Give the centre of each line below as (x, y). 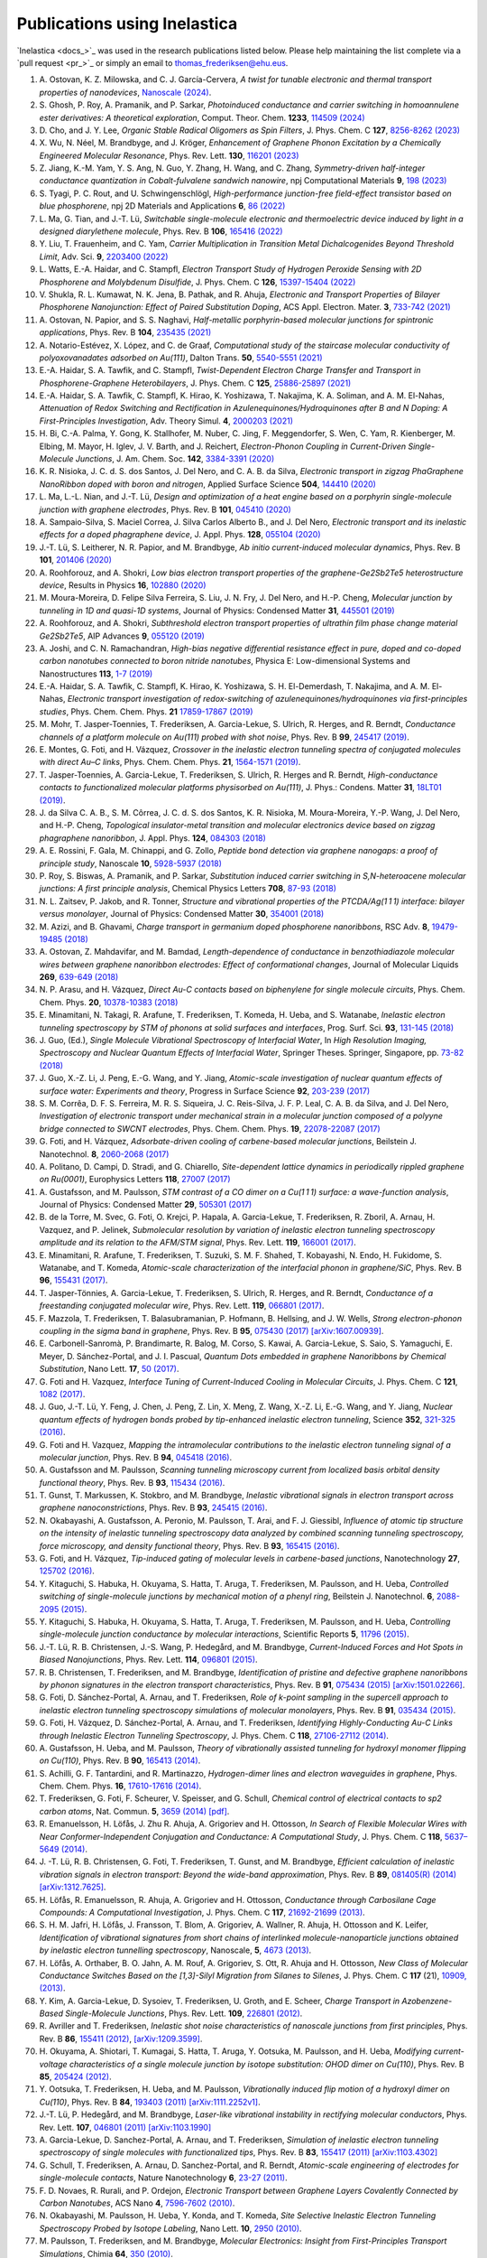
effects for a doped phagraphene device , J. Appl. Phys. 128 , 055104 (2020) (180, 535)
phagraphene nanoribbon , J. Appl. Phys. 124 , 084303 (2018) (152, 838)
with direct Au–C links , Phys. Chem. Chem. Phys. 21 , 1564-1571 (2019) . (170, 762)
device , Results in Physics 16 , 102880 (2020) (123, 585)
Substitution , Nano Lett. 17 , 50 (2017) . (109, 1369)
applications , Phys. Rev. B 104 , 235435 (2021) (125, 332)
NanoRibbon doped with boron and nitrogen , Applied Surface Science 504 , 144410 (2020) (207, 484)
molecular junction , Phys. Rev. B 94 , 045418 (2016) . (136, 1457)
